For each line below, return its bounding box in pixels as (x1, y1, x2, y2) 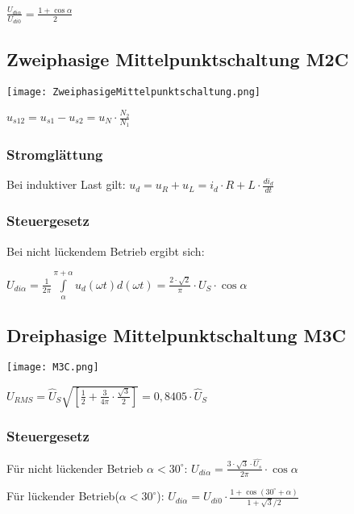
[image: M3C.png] (6, 361, 99, 374)
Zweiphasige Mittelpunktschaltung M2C (6, 46, 349, 71)
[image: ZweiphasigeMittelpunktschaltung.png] (6, 86, 260, 98)
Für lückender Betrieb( (6, 487, 119, 504)
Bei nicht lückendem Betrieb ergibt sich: (6, 242, 205, 259)
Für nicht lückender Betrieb (6, 459, 144, 476)
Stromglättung (6, 144, 103, 165)
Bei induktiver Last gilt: (6, 176, 126, 193)
